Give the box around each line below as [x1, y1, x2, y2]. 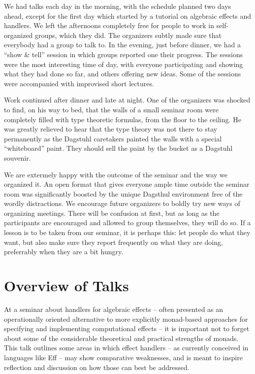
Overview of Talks [4, 275, 129, 296]
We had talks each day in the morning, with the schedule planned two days [4, 1, 231, 11]
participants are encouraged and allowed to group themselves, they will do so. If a [4, 217, 251, 228]
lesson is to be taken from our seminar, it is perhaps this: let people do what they [4, 227, 251, 238]
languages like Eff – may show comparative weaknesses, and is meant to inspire [4, 352, 243, 362]
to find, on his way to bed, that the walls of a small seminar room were [4, 104, 219, 114]
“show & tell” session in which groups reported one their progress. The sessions [4, 49, 243, 59]
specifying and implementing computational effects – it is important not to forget [4, 323, 250, 334]
